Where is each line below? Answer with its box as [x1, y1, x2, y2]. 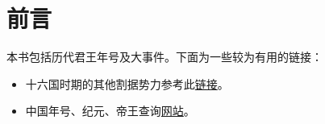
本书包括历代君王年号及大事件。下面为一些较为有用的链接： [6, 48, 323, 65]
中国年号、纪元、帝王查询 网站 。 [25, 102, 195, 119]
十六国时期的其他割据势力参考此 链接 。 [25, 75, 229, 92]
